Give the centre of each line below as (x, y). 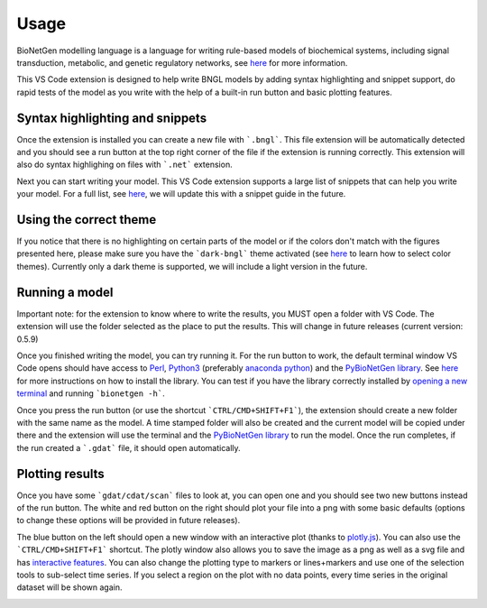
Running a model (65, 292)
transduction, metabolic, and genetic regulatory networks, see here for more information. (182, 62)
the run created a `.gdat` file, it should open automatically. (129, 447)
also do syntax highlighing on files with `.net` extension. (125, 165)
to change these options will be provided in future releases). (129, 520)
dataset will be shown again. (69, 587)
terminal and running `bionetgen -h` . (91, 393)
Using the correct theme (87, 220)
